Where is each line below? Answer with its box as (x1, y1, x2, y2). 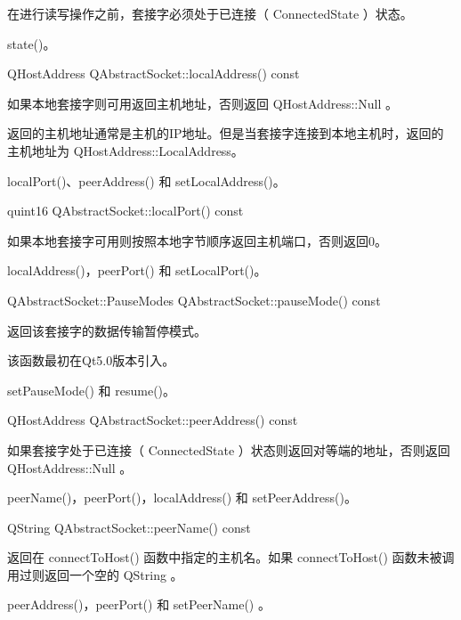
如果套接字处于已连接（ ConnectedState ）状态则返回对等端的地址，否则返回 (7, 440, 450, 459)
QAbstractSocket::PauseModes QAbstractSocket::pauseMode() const (7, 290, 381, 309)
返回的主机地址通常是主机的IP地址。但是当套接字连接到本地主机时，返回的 (7, 124, 444, 143)
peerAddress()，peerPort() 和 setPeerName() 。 (7, 595, 271, 614)
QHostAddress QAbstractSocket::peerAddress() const (7, 411, 298, 429)
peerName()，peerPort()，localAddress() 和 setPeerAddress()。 (7, 488, 357, 507)
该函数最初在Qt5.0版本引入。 (7, 351, 175, 370)
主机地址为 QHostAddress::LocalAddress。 (7, 141, 244, 159)
